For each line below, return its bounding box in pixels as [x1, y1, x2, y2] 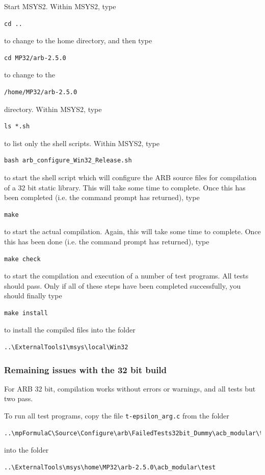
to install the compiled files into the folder [4, 324, 136, 335]
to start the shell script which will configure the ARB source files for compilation [4, 172, 257, 182]
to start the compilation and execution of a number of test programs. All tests [4, 270, 249, 281]
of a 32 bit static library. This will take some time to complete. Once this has [4, 182, 246, 192]
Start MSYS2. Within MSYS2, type [4, 1, 116, 11]
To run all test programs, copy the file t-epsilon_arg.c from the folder [4, 410, 229, 421]
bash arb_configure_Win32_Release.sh [4, 157, 132, 164]
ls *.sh [4, 123, 30, 130]
